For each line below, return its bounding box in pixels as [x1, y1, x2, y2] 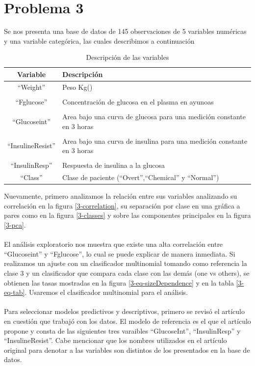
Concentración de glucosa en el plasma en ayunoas [62, 96, 214, 106]
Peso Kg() [62, 81, 93, 92]
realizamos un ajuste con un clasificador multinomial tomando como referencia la [4, 258, 247, 268]
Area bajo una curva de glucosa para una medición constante [62, 111, 246, 121]
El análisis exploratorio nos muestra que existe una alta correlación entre [4, 239, 223, 249]
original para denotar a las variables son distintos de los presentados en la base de [4, 344, 250, 355]
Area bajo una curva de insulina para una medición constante [62, 135, 248, 146]
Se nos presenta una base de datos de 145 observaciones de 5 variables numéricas [4, 26, 247, 36]
